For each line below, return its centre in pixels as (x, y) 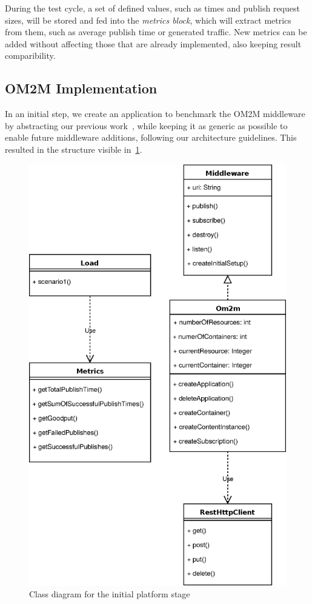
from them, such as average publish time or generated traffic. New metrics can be (156, 32)
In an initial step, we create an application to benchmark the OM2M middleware (155, 114)
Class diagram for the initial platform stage (110, 594)
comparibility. (30, 55)
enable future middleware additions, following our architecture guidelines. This (151, 137)
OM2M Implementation (81, 88)
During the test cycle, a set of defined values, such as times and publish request (152, 8)
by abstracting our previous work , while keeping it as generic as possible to (146, 125)
